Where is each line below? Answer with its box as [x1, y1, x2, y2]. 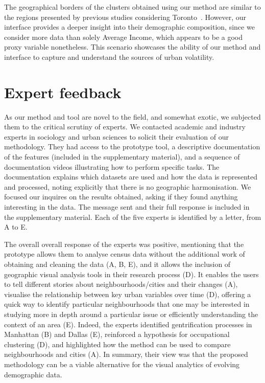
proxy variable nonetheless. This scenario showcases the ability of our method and [4, 41, 261, 52]
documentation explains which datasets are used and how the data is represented [4, 171, 258, 182]
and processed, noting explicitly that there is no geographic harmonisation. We [4, 181, 251, 192]
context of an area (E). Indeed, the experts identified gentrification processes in [4, 319, 252, 329]
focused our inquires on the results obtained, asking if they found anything [4, 191, 238, 202]
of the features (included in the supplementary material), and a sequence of [4, 151, 240, 162]
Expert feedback [4, 81, 122, 102]
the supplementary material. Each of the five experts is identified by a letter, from [4, 211, 261, 222]
